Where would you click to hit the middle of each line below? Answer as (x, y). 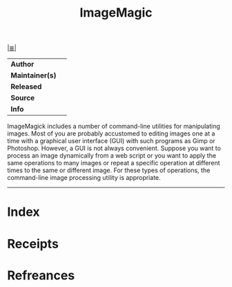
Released (26, 86)
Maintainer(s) (33, 75)
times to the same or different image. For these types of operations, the (109, 170)
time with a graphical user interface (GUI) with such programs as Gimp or (111, 141)
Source (23, 98)
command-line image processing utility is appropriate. (84, 178)
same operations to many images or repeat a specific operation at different (114, 163)
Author (22, 64)
